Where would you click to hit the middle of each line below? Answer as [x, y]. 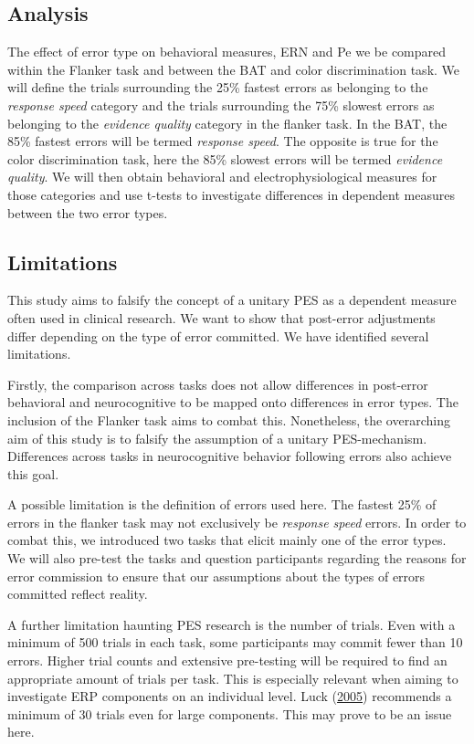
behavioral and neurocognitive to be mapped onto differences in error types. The [233, 402]
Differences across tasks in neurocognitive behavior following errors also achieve [230, 456]
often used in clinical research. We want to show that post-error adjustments [221, 317]
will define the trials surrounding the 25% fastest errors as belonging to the [218, 87]
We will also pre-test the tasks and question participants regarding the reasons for [237, 558]
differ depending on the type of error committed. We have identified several [218, 335]
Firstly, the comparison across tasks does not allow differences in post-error [218, 384]
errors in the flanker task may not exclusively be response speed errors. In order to [237, 522]
